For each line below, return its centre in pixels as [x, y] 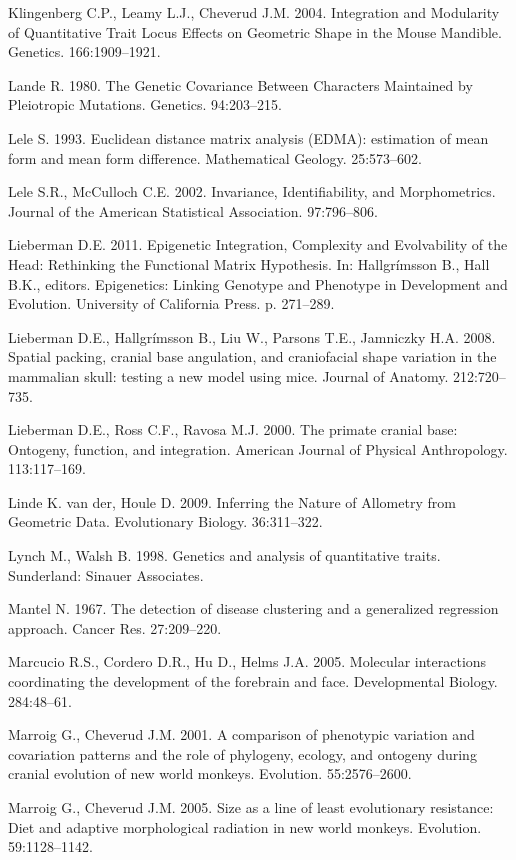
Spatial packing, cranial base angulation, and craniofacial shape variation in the [252, 356]
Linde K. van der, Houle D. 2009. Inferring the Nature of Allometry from [232, 501]
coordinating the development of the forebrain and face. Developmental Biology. [253, 681]
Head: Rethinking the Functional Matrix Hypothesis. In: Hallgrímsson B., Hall [249, 263]
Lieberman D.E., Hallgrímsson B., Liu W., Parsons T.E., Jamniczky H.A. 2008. [252, 336]
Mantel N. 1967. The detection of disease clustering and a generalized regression [253, 608]
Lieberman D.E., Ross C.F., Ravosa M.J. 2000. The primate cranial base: [233, 429]
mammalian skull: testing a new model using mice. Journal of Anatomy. [228, 375]
